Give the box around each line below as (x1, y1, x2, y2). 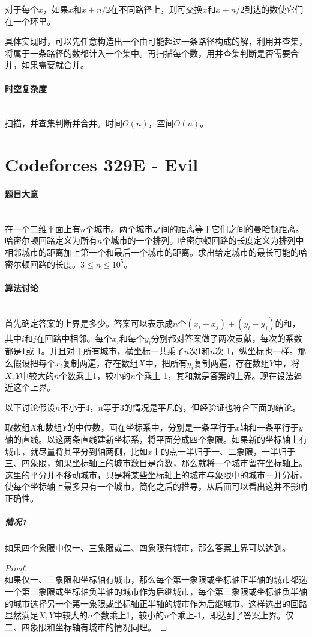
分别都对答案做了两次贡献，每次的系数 (151, 332, 302, 345)
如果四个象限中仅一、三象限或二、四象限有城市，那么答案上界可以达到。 (5, 541, 290, 554)
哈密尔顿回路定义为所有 (5, 234, 97, 247)
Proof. (5, 561, 27, 574)
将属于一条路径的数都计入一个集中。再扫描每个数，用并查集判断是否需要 (5, 46, 290, 59)
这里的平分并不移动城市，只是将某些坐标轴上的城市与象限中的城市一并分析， (5, 468, 307, 481)
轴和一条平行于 (239, 421, 299, 434)
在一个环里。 (5, 14, 55, 27)
